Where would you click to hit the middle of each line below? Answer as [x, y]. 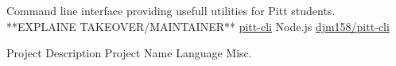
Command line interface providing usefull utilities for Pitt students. [171, 10]
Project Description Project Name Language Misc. [129, 53]
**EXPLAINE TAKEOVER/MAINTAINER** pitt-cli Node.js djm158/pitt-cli [198, 26]
